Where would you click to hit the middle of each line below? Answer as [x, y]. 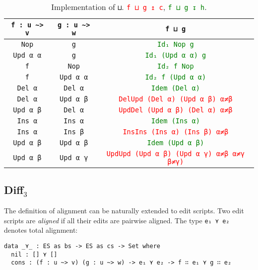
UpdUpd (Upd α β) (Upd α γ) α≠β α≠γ [175, 154]
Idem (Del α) [175, 88]
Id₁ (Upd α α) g [176, 55]
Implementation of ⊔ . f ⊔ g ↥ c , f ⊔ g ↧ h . [129, 7]
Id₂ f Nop [175, 66]
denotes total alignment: [41, 230]
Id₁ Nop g [175, 44]
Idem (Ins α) [175, 121]
